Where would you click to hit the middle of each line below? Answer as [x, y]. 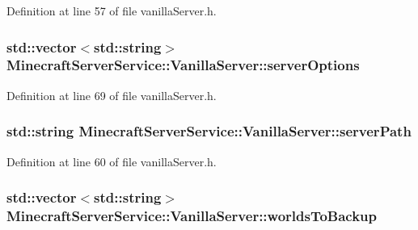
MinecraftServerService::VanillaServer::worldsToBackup [192, 215]
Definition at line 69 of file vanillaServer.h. [112, 95]
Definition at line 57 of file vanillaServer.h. [112, 10]
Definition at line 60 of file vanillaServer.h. [112, 161]
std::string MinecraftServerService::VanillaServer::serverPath [209, 131]
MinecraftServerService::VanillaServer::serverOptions [183, 65]
